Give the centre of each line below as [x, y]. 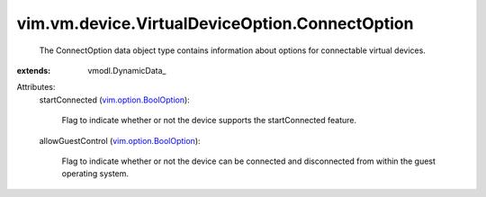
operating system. [95, 174]
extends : [34, 70]
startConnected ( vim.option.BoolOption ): [115, 100]
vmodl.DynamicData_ [127, 70]
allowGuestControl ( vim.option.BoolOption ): [120, 140]
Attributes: [36, 87]
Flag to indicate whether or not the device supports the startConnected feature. [209, 121]
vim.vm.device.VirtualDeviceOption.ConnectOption [215, 23]
